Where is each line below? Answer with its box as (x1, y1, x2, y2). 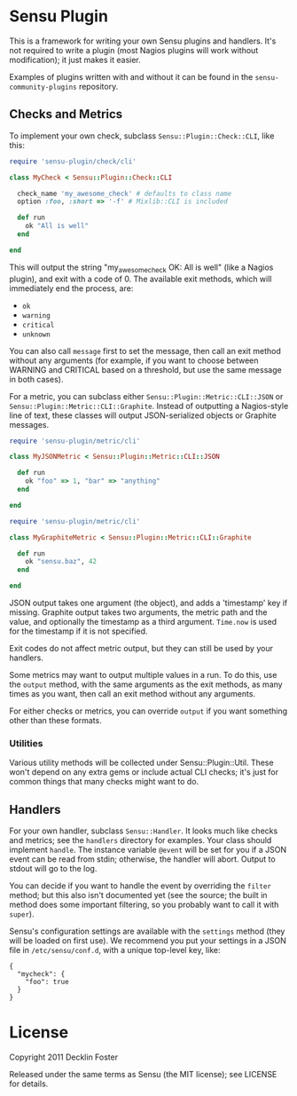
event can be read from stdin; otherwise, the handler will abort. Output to (9, 854, 277, 864)
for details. (9, 1078, 49, 1089)
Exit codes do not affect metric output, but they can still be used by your (9, 643, 273, 654)
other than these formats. (9, 715, 102, 726)
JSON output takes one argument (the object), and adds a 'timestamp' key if (9, 597, 288, 609)
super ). (9, 909, 35, 919)
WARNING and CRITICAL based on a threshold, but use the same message (9, 364, 282, 375)
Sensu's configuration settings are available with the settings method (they (9, 926, 285, 937)
